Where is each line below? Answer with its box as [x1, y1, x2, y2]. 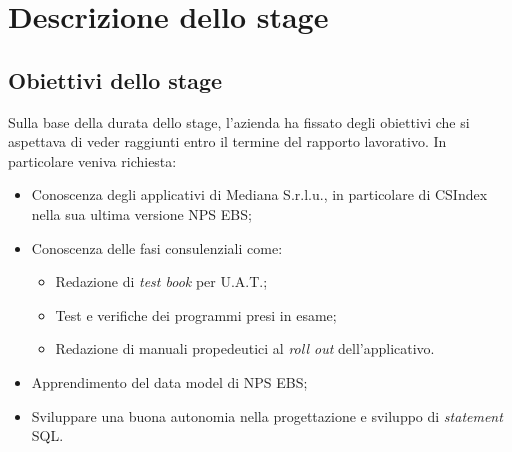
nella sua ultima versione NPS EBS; [31, 203, 252, 224]
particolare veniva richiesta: [8, 150, 177, 171]
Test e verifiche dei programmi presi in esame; [55, 304, 337, 325]
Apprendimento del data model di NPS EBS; [31, 371, 308, 392]
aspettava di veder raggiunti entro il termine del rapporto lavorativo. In [8, 131, 447, 152]
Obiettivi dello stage [8, 64, 223, 95]
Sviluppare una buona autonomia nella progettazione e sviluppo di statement [31, 405, 503, 426]
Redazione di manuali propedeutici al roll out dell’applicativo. [55, 338, 435, 359]
